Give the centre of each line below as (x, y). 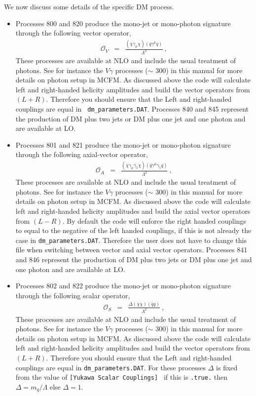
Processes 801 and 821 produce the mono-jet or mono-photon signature (123, 144)
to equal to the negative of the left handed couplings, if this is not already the (133, 230)
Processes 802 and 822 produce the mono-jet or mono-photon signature (123, 286)
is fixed (227, 367)
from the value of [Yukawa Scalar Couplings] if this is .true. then (121, 377)
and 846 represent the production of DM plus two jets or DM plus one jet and (134, 259)
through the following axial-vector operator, (82, 154)
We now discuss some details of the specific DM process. (89, 6)
